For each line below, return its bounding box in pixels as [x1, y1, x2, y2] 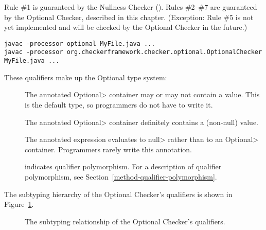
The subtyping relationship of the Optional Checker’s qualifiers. [25, 216, 225, 226]
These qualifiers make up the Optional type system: [4, 72, 167, 82]
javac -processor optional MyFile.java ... [4, 40, 155, 47]
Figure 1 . [4, 199, 34, 209]
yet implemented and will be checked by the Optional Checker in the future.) [4, 22, 247, 32]
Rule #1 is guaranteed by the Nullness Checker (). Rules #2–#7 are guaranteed [4, 2, 257, 12]
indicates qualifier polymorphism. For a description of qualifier [25, 161, 222, 172]
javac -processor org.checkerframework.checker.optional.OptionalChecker [4, 48, 262, 56]
